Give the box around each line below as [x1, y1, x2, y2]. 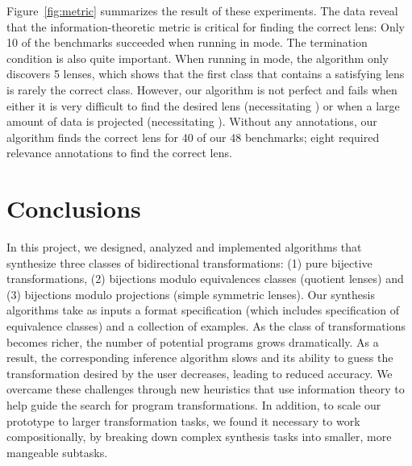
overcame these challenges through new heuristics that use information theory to [6, 381, 405, 397]
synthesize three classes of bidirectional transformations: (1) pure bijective [6, 254, 372, 271]
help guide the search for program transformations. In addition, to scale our [6, 397, 381, 413]
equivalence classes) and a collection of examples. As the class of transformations [6, 318, 406, 335]
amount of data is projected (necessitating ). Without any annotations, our [6, 113, 377, 130]
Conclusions [6, 192, 141, 225]
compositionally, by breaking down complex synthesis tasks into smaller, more [6, 428, 392, 445]
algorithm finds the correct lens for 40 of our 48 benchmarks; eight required [6, 128, 380, 145]
